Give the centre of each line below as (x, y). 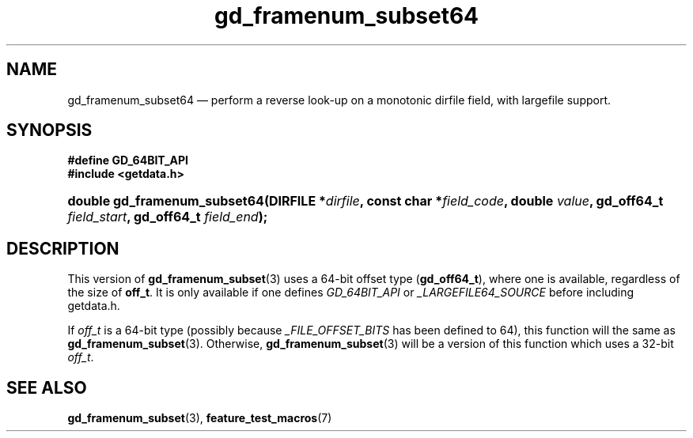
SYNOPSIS (49, 130)
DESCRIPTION (63, 248)
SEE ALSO (47, 387)
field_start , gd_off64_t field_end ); (168, 217)
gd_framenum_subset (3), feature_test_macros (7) (200, 418)
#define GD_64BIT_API (128, 160)
